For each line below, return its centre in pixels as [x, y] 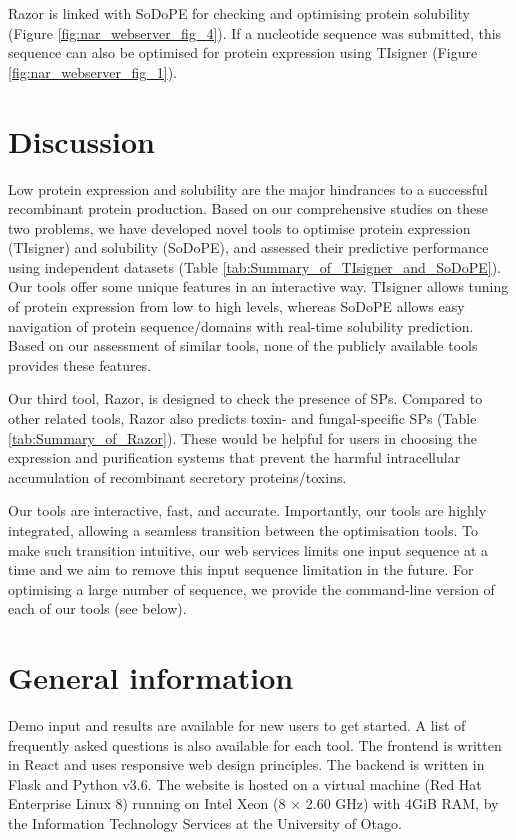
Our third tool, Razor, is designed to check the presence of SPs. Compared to [245, 398]
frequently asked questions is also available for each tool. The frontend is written [255, 744]
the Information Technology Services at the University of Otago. [205, 823]
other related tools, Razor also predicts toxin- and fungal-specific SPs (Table [242, 418]
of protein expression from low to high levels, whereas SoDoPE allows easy [236, 306]
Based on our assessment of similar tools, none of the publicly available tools [243, 345]
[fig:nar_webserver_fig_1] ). [92, 71]
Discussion [81, 140]
